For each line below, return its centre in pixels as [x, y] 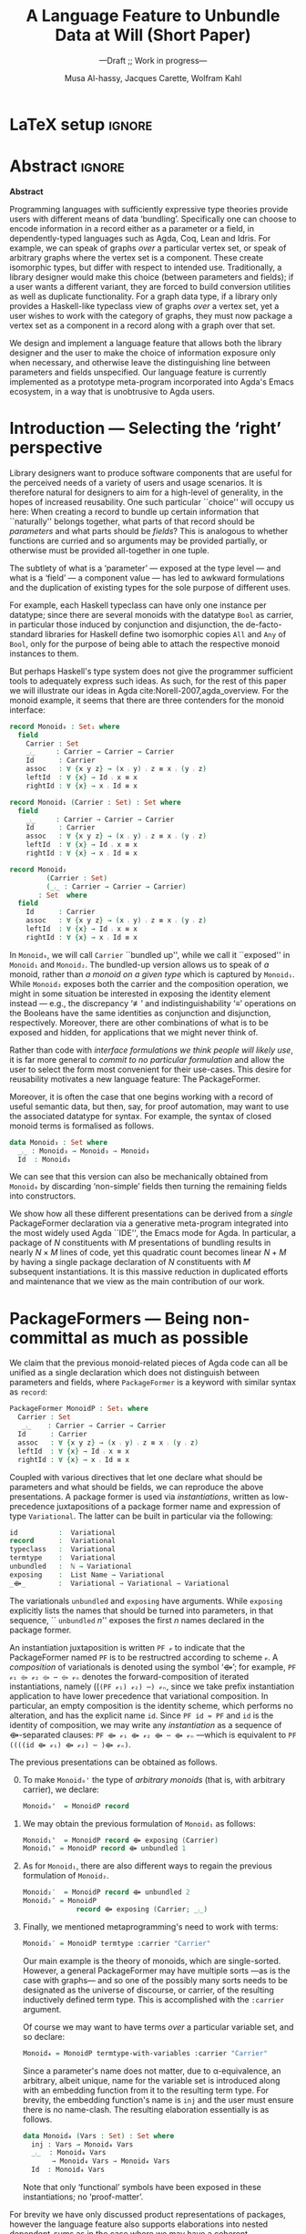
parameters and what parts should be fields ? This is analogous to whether [149, 530]
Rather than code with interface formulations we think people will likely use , [152, 1050]
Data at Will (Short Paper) [153, 35]
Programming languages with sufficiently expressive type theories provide [149, 209]
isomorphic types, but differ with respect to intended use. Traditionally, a [146, 267]
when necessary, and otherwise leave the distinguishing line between [140, 362]
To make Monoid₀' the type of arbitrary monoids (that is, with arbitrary [154, 1779]
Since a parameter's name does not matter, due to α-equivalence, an [152, 2071]
